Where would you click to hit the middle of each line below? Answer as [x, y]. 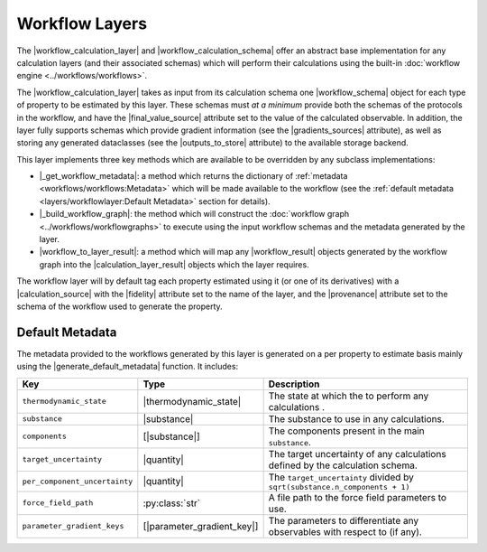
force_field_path [58, 503]
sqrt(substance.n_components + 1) [339, 487]
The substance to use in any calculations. [357, 418]
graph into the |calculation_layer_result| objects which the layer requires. [175, 264]
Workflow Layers [82, 23]
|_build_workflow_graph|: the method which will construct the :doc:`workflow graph [194, 214]
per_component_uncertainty [78, 481]
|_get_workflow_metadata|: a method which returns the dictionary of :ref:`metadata [193, 176]
